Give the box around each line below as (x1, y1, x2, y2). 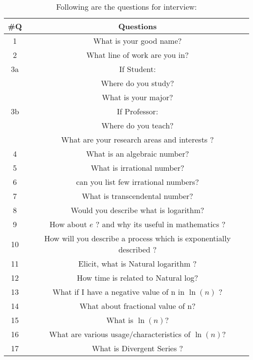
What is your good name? (93, 35, 182, 46)
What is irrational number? (90, 162, 184, 173)
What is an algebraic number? (86, 148, 189, 159)
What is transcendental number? (82, 190, 193, 201)
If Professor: (117, 106, 158, 117)
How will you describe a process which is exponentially (44, 233, 231, 244)
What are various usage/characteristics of (49, 328, 191, 340)
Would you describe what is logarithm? (71, 204, 204, 216)
